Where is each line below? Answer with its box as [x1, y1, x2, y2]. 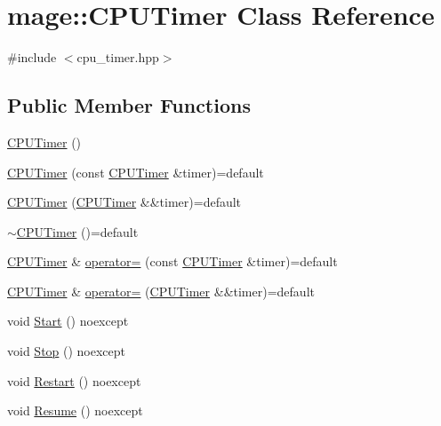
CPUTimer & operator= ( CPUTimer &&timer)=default [7, 281, 315, 300]
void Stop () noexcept [7, 342, 126, 360]
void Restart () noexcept [7, 371, 141, 390]
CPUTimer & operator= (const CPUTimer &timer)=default [7, 252, 338, 271]
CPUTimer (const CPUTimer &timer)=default [7, 162, 264, 181]
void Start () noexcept [7, 312, 129, 330]
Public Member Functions [7, 91, 251, 119]
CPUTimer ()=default [16, 222, 139, 241]
